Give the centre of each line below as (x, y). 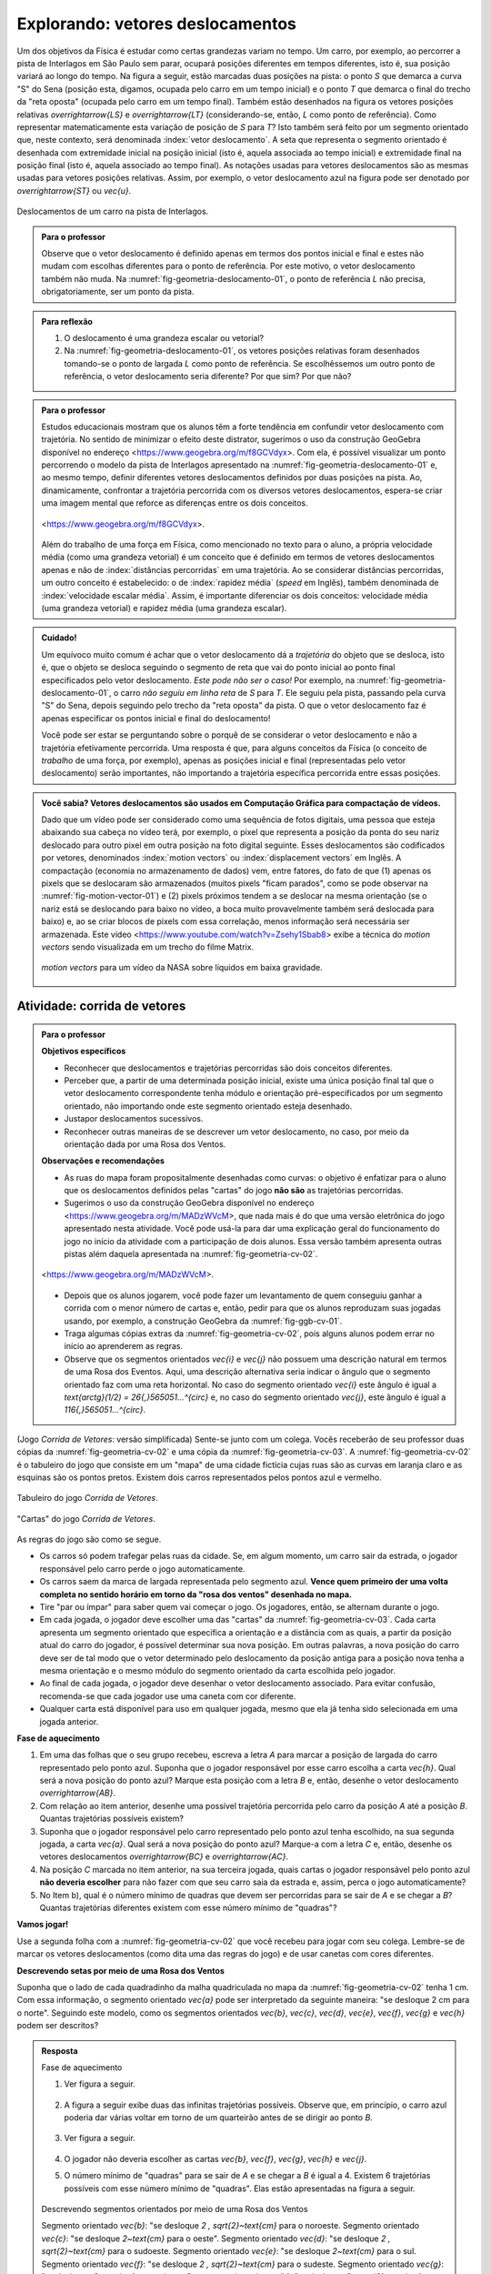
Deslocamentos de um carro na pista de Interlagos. (113, 211)
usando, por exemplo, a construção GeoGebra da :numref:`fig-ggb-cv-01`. (203, 1321)
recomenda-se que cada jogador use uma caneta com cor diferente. (168, 1695)
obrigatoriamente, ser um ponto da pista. (118, 292)
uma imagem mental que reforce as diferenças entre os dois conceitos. (175, 503)
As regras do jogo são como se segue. (89, 1539)
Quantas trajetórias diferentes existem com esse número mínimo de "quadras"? (188, 1907)
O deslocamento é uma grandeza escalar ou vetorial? (164, 337)
